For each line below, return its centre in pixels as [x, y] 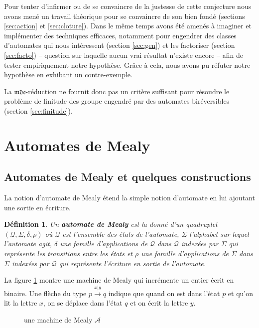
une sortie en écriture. [37, 207]
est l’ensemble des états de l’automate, [121, 234]
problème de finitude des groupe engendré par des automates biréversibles [117, 101]
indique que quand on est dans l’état [164, 293]
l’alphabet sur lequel [219, 234]
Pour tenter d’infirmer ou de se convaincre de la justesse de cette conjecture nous [128, 6]
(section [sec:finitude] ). [38, 110]
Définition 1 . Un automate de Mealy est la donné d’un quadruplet [111, 224]
